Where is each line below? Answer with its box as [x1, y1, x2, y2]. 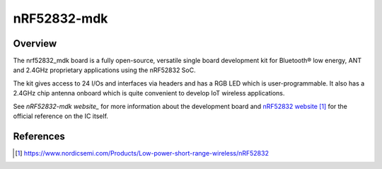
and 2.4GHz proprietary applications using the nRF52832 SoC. [13, 66, 196, 74]
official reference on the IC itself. [13, 112, 109, 120]
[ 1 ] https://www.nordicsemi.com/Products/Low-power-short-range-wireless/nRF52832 [15, 148, 269, 157]
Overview [13, 37, 57, 49]
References [13, 130, 65, 142]
